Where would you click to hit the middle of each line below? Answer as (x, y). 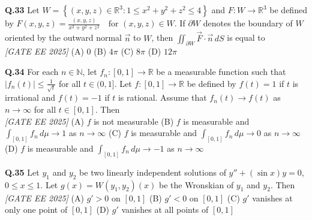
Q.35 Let (22, 172)
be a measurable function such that (221, 72)
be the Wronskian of (196, 184)
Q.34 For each (32, 72)
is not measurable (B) (134, 121)
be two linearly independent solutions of (153, 172)
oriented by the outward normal (63, 37)
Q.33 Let (22, 10)
